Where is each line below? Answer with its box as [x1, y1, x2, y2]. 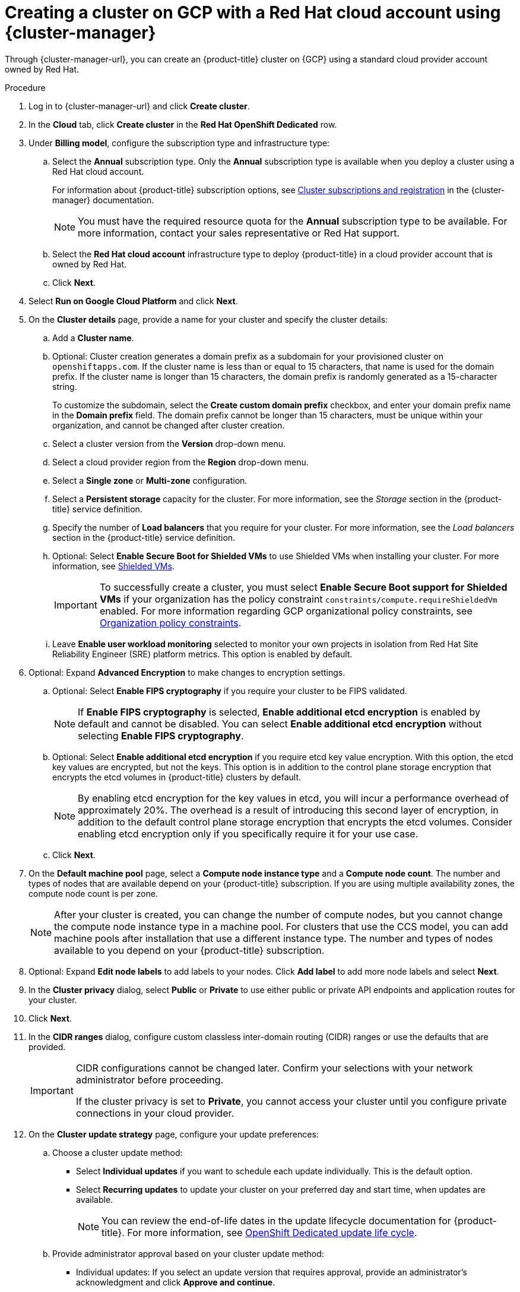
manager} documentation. [52, 194, 154, 205]
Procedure [5, 82, 46, 93]
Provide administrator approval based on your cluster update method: [52, 1248, 324, 1259]
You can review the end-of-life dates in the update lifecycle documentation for [102, 1214, 451, 1227]
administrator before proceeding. [75, 1073, 224, 1086]
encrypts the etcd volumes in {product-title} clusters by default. [52, 771, 302, 782]
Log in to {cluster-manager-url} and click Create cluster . [28, 100, 250, 111]
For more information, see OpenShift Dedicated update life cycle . [127, 1226, 417, 1239]
